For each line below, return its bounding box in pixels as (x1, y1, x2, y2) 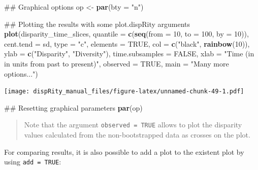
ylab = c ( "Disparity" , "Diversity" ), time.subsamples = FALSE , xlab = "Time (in (4, 48, 254, 59)
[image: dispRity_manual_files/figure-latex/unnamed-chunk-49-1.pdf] (4, 88, 244, 95)
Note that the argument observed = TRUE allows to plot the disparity (24, 119, 242, 130)
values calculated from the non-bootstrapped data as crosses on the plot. (24, 129, 250, 140)
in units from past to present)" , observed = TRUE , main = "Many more (4, 58, 229, 69)
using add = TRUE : (4, 156, 61, 167)
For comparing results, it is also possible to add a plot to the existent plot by (4, 146, 244, 157)
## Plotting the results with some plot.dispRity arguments (4, 18, 190, 29)
